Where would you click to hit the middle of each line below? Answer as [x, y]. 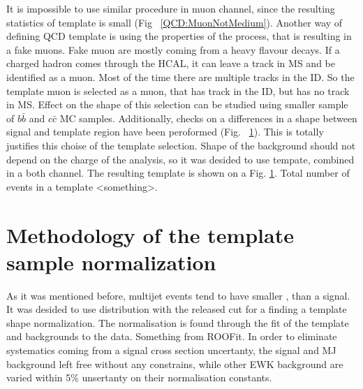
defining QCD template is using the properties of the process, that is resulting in [179, 36]
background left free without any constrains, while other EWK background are [175, 364]
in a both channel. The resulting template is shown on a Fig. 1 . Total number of [178, 173]
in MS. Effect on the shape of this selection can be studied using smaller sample [177, 104]
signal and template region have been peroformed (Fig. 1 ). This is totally [165, 132]
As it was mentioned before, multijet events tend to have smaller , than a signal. [178, 295]
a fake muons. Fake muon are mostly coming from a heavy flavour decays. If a [173, 49]
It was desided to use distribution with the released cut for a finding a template [177, 309]
